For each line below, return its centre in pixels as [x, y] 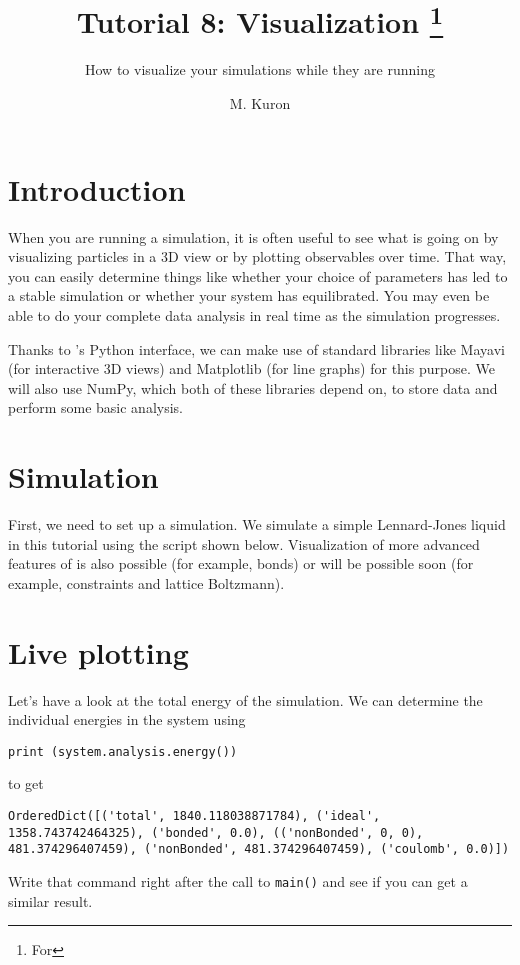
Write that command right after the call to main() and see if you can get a [238, 880]
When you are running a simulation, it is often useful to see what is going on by [253, 236]
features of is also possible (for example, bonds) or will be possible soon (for [241, 563]
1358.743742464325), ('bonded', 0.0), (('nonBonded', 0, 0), [216, 832]
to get [26, 783]
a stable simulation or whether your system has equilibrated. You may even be [249, 295]
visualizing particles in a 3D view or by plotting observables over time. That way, [257, 256]
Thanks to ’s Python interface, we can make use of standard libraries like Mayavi [256, 348]
